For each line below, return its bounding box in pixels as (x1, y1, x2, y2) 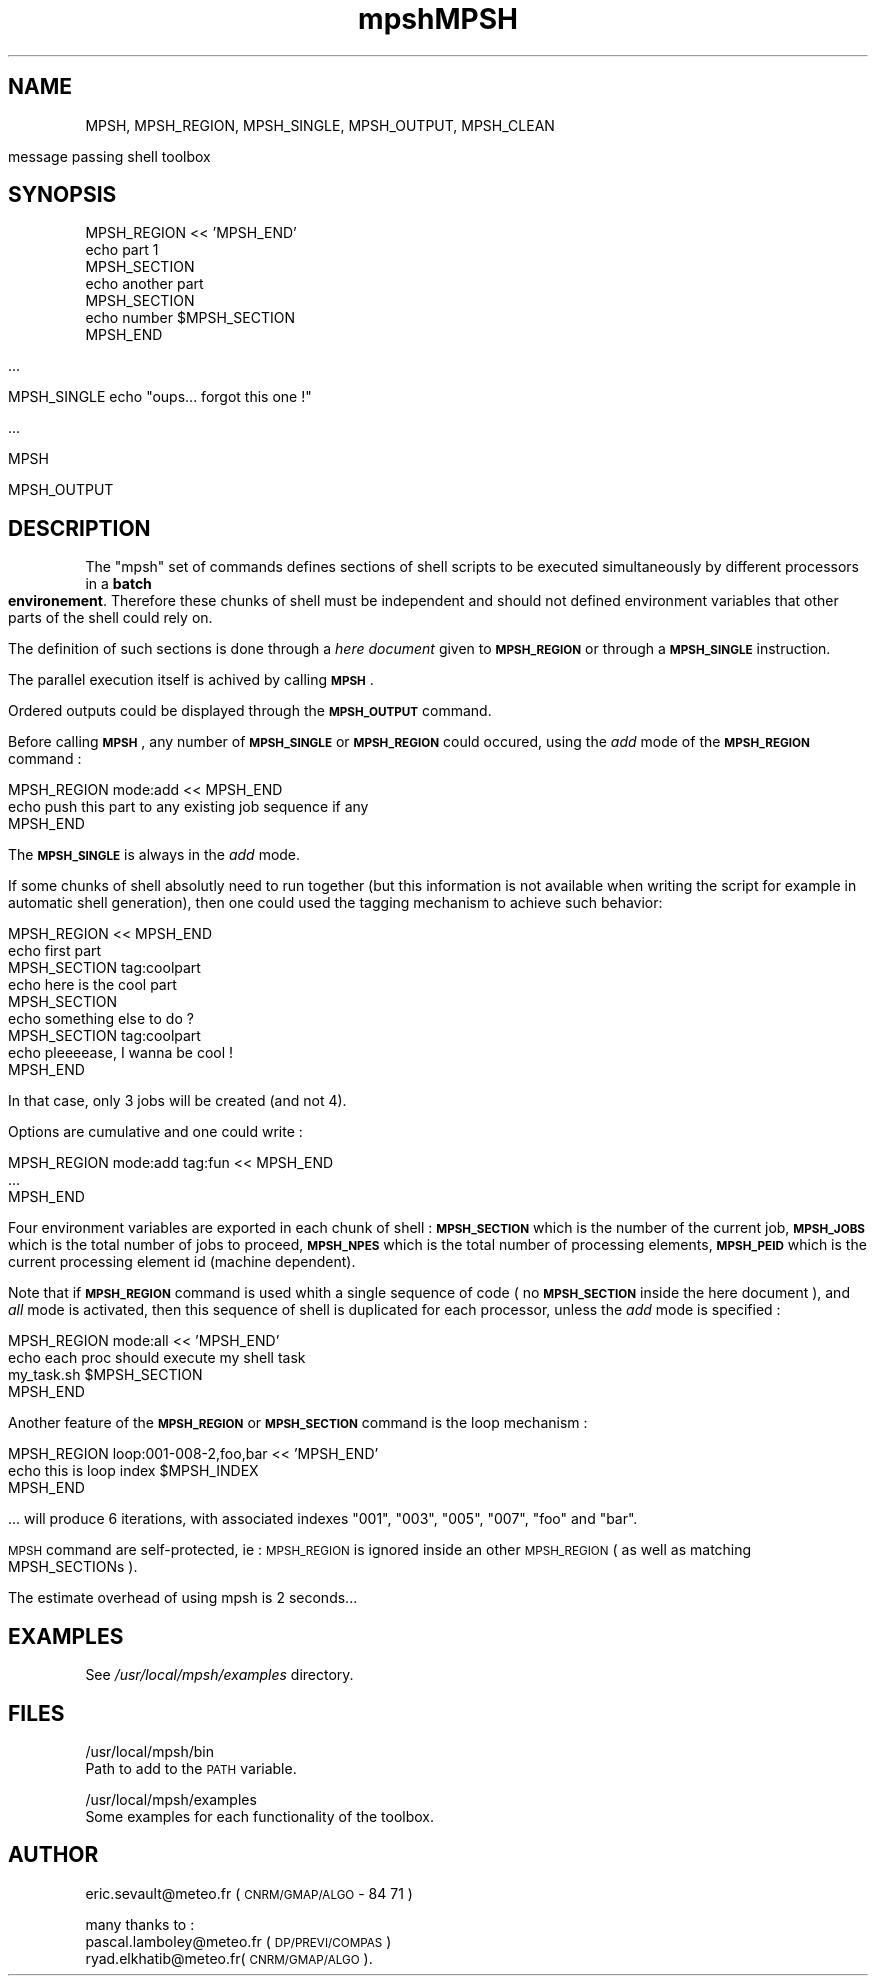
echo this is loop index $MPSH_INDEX (8, 1462, 259, 1480)
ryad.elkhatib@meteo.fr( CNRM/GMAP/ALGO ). (85, 1949, 373, 1967)
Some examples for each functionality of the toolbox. (85, 1807, 435, 1825)
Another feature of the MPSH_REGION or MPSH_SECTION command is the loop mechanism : (8, 1414, 588, 1432)
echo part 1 (85, 241, 159, 259)
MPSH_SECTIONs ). (8, 1558, 138, 1576)
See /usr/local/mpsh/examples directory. (85, 1666, 354, 1684)
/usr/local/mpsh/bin (85, 1742, 214, 1760)
